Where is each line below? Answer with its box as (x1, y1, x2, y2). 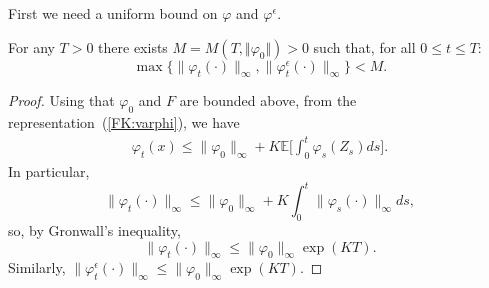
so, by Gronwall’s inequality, (8, 220, 181, 240)
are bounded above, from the (179, 90, 357, 111)
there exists (98, 36, 168, 57)
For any (8, 36, 55, 57)
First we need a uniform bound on (8, 3, 218, 23)
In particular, (8, 161, 90, 182)
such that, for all (313, 36, 416, 57)
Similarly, (8, 257, 66, 278)
